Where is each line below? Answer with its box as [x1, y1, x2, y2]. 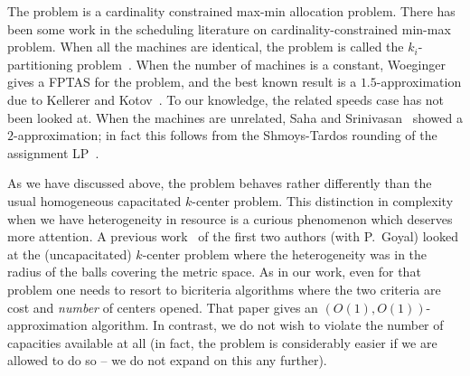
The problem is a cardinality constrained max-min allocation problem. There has [7, 2, 456, 20]
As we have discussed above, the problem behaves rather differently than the [7, 174, 432, 193]
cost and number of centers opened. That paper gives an [7, 297, 318, 316]
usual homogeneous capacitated [7, 191, 182, 210]
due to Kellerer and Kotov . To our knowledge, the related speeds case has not [7, 89, 445, 108]
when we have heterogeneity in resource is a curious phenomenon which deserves [7, 209, 453, 228]
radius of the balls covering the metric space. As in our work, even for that [7, 262, 421, 281]
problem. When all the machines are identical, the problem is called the [7, 37, 404, 56]
